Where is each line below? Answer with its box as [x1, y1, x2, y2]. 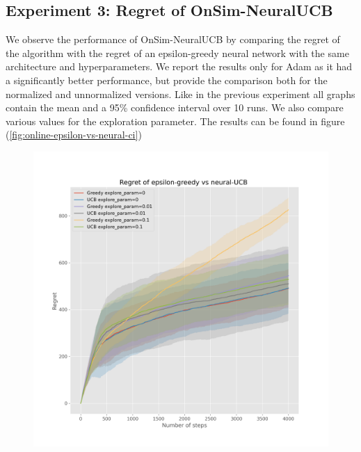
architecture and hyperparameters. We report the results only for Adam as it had [6, 59, 353, 74]
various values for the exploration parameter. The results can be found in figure [6, 113, 345, 128]
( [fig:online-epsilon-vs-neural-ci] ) [6, 127, 142, 142]
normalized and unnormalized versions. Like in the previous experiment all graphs [6, 86, 355, 101]
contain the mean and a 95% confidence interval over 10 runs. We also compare [6, 100, 344, 115]
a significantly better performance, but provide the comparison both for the [6, 72, 328, 87]
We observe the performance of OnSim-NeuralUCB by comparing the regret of [6, 32, 340, 47]
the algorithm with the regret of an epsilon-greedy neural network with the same [6, 45, 349, 60]
